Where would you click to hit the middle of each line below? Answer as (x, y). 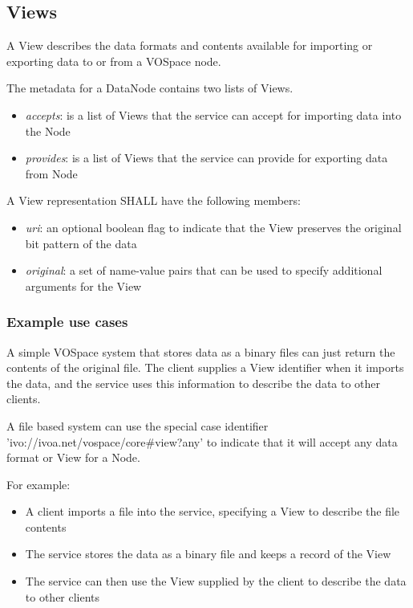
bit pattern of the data (81, 243)
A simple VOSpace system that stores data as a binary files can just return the (201, 351)
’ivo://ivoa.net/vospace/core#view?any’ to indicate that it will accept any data (202, 441)
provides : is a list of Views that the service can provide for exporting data (206, 158)
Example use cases (67, 322)
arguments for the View (83, 286)
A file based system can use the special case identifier (138, 425)
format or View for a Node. (73, 457)
